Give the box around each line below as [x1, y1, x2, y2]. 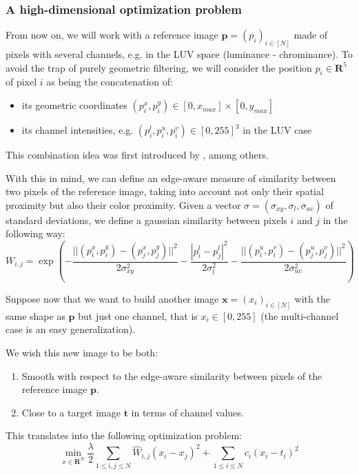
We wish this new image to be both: [6, 345, 158, 360]
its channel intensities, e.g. [21, 123, 134, 137]
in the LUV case [243, 123, 312, 137]
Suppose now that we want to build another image [6, 291, 219, 305]
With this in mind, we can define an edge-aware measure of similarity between [6, 170, 336, 185]
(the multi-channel [260, 308, 339, 323]
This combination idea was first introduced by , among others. [6, 148, 269, 162]
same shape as [6, 308, 65, 323]
